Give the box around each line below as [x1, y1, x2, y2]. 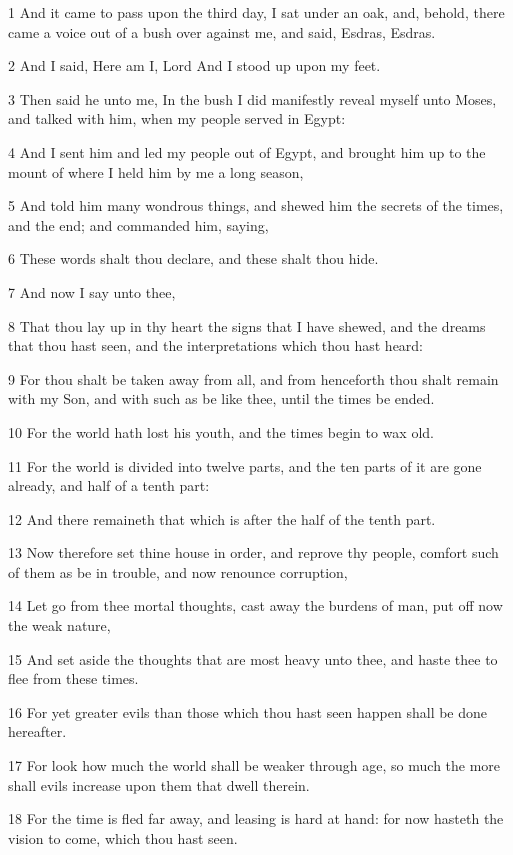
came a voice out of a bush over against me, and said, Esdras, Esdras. [8, 21, 436, 42]
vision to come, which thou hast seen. [8, 827, 238, 848]
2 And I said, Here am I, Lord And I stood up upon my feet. [8, 55, 381, 76]
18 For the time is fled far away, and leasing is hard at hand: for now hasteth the [8, 808, 504, 829]
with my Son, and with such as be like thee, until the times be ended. [8, 388, 435, 409]
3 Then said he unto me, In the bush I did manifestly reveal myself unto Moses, [8, 88, 497, 109]
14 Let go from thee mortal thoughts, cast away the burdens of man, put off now [8, 595, 503, 616]
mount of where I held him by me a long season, [8, 161, 304, 182]
